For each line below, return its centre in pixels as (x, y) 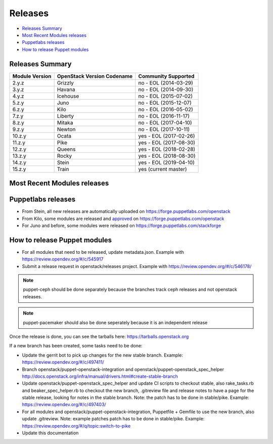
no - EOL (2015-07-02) (166, 96)
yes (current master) (163, 169)
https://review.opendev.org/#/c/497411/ (63, 362)
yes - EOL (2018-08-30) (167, 156)
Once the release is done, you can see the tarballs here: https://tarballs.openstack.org (99, 336)
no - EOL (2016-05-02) (166, 109)
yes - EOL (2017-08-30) (167, 143)
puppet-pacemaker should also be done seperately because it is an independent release (115, 322)
